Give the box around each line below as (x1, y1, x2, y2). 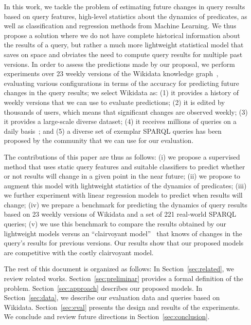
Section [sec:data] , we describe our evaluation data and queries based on (4, 292, 220, 303)
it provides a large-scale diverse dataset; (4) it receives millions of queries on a (4, 116, 237, 126)
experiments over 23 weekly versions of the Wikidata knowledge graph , (4, 68, 218, 79)
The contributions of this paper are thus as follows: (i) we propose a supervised (4, 151, 240, 162)
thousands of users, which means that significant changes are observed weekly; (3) (4, 106, 248, 117)
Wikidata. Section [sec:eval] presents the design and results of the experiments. (4, 302, 240, 312)
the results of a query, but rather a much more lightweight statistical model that (4, 40, 244, 50)
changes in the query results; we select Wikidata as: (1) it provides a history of (4, 87, 239, 98)
